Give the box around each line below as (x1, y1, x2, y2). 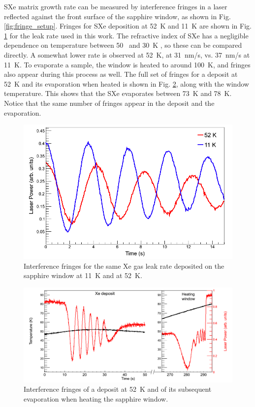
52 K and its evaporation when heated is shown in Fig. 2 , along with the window (4, 78, 249, 89)
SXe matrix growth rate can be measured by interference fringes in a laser (4, 1, 227, 11)
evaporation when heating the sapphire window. (24, 393, 168, 404)
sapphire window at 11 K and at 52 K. (24, 270, 142, 281)
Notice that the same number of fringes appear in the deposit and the (4, 97, 215, 108)
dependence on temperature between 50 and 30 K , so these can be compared (4, 40, 242, 50)
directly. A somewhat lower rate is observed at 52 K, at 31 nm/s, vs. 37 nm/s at (4, 49, 250, 60)
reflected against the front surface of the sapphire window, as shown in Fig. (4, 11, 231, 21)
